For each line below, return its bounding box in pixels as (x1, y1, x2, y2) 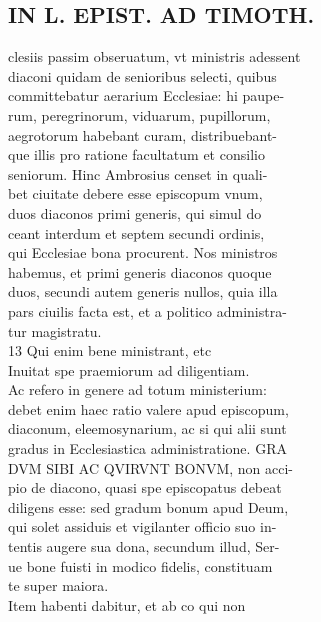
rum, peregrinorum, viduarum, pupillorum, (8, 104, 271, 125)
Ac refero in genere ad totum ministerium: (8, 379, 267, 400)
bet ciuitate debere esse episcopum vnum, (8, 183, 263, 204)
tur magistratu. (8, 320, 102, 341)
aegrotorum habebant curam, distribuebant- (8, 124, 277, 145)
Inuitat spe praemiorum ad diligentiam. (8, 359, 250, 380)
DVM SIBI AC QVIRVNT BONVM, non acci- (8, 457, 294, 478)
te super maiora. (8, 575, 109, 596)
